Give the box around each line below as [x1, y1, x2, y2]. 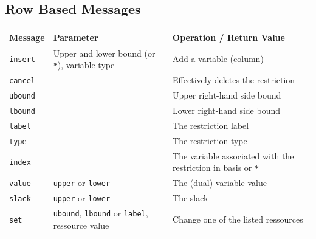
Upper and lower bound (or [53, 46, 156, 59]
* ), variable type [53, 58, 115, 71]
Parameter [53, 30, 98, 43]
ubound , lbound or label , [53, 206, 148, 219]
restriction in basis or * [173, 161, 259, 174]
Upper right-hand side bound [173, 88, 281, 101]
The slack [173, 192, 208, 204]
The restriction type [173, 134, 247, 147]
